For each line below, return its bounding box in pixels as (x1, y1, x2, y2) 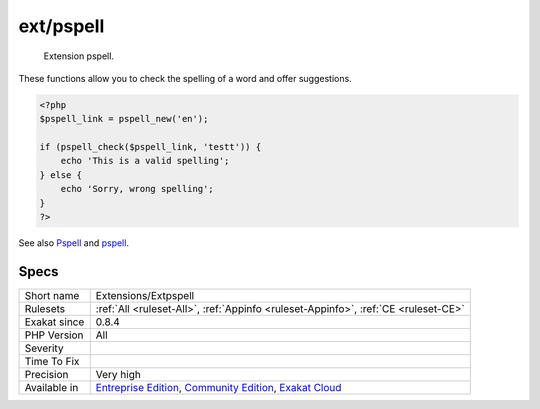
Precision (24, 367, 69, 381)
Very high (95, 367, 142, 381)
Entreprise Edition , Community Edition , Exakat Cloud (95, 380, 342, 394)
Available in (24, 380, 79, 394)
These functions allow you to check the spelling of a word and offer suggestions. (18, 72, 352, 84)
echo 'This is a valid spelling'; (60, 155, 230, 167)
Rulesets (24, 301, 65, 315)
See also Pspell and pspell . (18, 237, 130, 249)
